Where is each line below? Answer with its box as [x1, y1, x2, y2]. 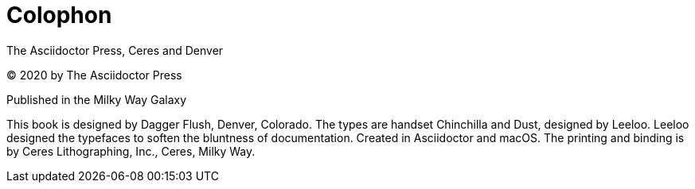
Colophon [6, 2, 112, 29]
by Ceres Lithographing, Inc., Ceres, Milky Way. [6, 144, 256, 158]
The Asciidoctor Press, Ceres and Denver [6, 43, 224, 57]
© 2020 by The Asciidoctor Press [6, 67, 182, 82]
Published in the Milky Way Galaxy [6, 92, 187, 106]
